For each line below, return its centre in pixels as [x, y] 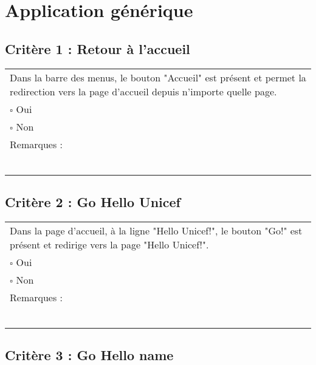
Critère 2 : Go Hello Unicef [93, 201]
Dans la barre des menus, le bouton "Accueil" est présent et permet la [158, 77]
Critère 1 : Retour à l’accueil [98, 48]
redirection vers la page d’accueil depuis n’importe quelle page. [143, 91]
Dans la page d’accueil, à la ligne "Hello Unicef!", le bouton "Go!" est [156, 230]
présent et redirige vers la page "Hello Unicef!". [109, 244]
